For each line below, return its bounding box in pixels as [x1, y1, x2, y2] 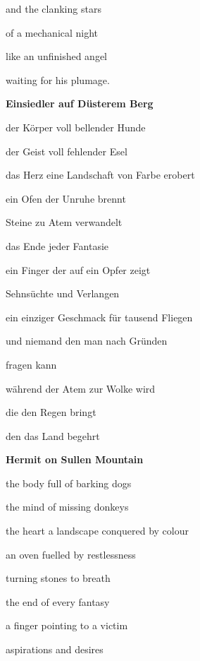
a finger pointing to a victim [6, 618, 128, 633]
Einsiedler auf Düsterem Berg [6, 96, 154, 111]
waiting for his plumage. [6, 72, 110, 87]
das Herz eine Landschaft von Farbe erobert [6, 167, 195, 182]
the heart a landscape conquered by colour [6, 523, 189, 538]
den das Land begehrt [6, 428, 100, 443]
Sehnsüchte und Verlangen [6, 286, 120, 301]
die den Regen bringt [6, 405, 96, 419]
